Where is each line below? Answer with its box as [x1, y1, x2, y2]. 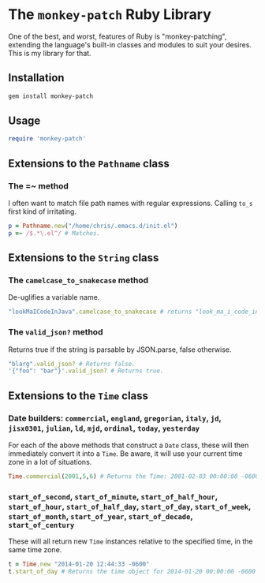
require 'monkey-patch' [8, 135, 87, 143]
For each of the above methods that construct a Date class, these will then [8, 440, 249, 450]
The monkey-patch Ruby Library [8, 6, 211, 24]
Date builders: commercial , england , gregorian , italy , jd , [8, 413, 222, 424]
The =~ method [8, 180, 69, 191]
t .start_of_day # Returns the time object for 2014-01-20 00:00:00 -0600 [8, 568, 256, 576]
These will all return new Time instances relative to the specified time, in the [8, 536, 253, 546]
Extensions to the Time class [8, 389, 148, 402]
